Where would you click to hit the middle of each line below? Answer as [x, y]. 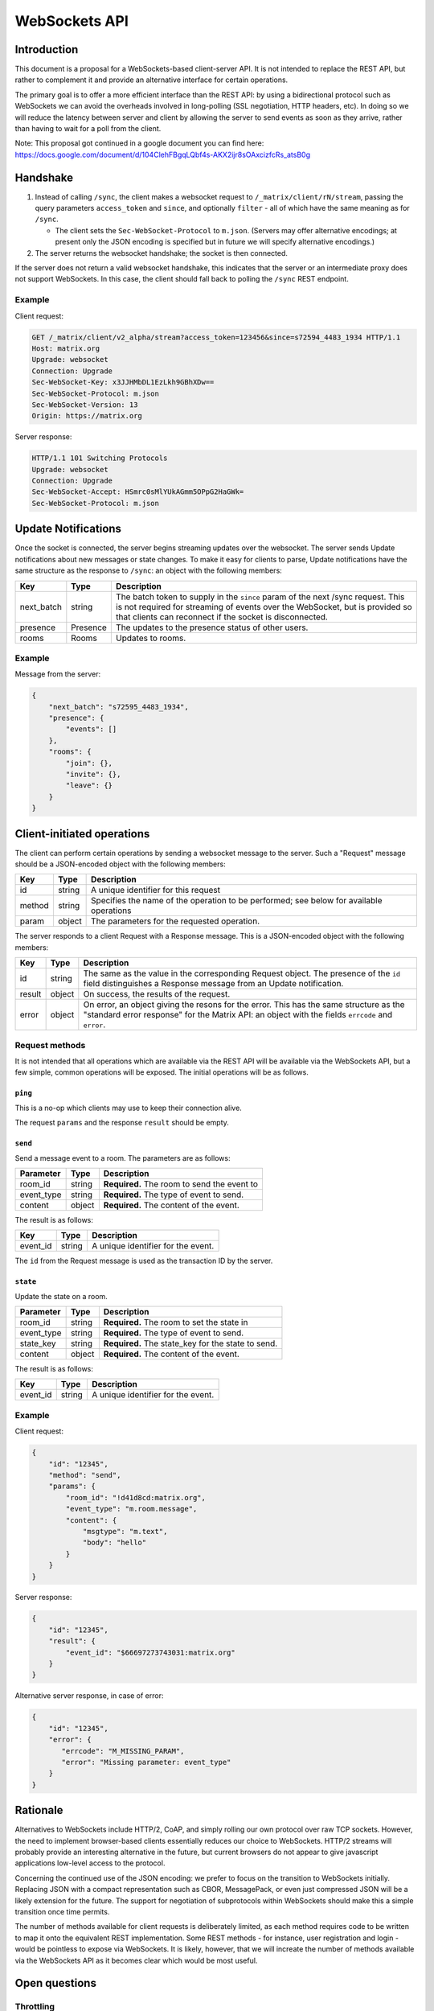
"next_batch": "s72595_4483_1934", [119, 707]
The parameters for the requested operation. [176, 921]
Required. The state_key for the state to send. [190, 1343]
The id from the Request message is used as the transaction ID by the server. [144, 1261]
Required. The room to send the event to [181, 1184]
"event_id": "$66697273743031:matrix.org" [151, 1652]
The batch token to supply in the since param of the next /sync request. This [260, 597]
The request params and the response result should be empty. [122, 1123]
